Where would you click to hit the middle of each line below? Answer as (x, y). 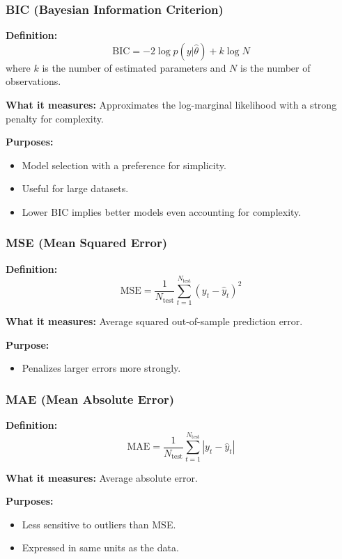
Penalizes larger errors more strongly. (101, 368)
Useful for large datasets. (75, 188)
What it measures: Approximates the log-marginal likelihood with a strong (171, 104)
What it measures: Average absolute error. (102, 477)
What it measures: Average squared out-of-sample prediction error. (154, 321)
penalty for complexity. (55, 118)
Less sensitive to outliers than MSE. (99, 524)
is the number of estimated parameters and (134, 67)
